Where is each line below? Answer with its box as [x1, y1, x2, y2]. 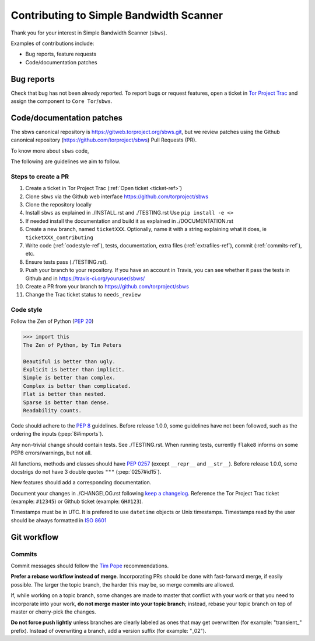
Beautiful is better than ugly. [23, 358, 116, 365]
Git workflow [10, 532, 59, 542]
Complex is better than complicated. [23, 382, 131, 389]
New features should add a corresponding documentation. [10, 479, 152, 486]
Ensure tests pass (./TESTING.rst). [25, 258, 108, 266]
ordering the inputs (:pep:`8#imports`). [10, 430, 104, 437]
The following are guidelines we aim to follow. [10, 158, 121, 165]
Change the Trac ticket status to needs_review [25, 291, 141, 298]
